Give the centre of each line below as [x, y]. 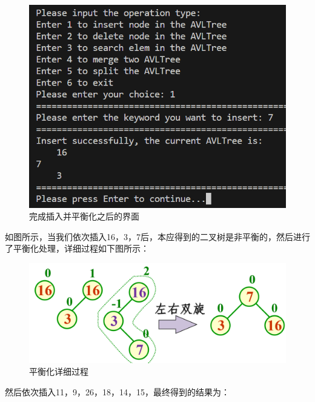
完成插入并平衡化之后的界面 [84, 216]
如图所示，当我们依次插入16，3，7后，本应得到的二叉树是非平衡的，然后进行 [157, 236]
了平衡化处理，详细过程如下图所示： [77, 248]
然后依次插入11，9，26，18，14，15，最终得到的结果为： [117, 392]
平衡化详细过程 [59, 371]
